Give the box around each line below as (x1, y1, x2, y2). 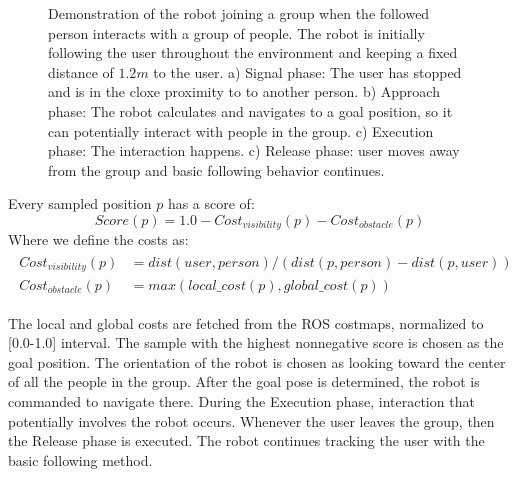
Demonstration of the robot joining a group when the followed (48, 3, 430, 23)
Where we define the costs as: (8, 229, 189, 250)
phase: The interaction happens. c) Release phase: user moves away (48, 140, 460, 161)
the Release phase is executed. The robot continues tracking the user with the (8, 430, 485, 451)
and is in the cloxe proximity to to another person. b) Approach (48, 81, 440, 102)
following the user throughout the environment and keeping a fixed (48, 42, 458, 63)
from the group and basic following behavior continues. (48, 159, 385, 180)
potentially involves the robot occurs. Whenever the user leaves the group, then (8, 410, 495, 431)
